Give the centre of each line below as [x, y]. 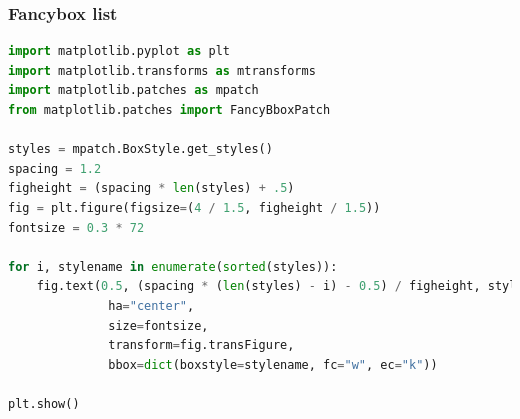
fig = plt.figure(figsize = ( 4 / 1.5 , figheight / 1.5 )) [194, 207]
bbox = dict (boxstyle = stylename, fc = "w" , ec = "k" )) [273, 364]
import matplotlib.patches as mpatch [133, 90]
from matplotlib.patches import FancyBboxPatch [169, 110]
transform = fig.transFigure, [201, 345]
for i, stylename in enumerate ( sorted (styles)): [173, 266]
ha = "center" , [151, 305]
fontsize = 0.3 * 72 [76, 227]
